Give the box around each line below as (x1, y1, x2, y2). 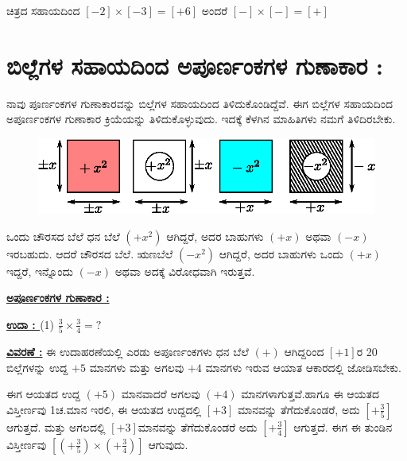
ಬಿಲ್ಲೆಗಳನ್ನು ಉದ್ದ (6, 358, 68, 375)
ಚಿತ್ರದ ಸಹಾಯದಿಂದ (6, 2, 80, 18)
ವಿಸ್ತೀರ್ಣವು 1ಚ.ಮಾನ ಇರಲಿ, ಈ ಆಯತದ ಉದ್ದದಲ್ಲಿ (6, 401, 202, 417)
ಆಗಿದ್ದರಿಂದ (284, 343, 324, 360)
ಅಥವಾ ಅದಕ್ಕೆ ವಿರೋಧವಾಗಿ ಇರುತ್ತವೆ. (114, 262, 255, 279)
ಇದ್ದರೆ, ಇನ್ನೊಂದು (6, 262, 73, 279)
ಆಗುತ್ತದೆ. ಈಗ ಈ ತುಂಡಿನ (293, 418, 393, 435)
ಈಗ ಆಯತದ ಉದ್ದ (6, 385, 81, 402)
